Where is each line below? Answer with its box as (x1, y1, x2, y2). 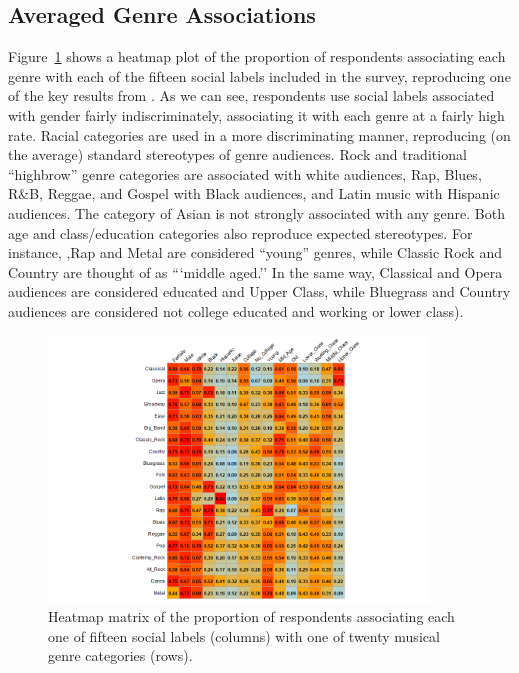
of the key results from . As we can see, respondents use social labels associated (8, 85, 495, 106)
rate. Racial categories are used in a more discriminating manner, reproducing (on (8, 124, 511, 145)
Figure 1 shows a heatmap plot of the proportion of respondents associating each (8, 46, 506, 67)
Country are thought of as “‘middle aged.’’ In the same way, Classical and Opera (8, 261, 503, 282)
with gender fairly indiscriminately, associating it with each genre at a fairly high (8, 104, 505, 125)
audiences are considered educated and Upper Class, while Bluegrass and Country (8, 281, 511, 302)
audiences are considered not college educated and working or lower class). (8, 300, 464, 321)
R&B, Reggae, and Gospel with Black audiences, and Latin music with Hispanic (8, 183, 500, 204)
